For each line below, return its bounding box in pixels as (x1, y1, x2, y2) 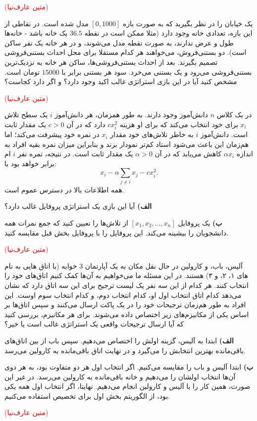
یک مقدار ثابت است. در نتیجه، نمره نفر (17, 148, 133, 159)
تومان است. (4, 66, 40, 77)
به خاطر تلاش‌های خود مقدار (110, 129, 194, 140)
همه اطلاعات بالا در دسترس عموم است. (4, 184, 124, 194)
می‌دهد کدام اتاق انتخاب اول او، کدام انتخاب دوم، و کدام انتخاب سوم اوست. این (4, 289, 242, 300)
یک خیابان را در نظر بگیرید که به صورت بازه (122, 18, 253, 28)
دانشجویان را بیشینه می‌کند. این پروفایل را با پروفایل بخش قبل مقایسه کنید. (4, 227, 229, 237)
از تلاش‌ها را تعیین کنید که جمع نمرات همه (4, 217, 128, 228)
